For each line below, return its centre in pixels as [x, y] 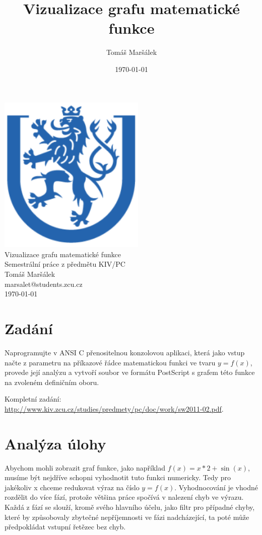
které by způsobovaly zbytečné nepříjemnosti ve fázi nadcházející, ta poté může [127, 517]
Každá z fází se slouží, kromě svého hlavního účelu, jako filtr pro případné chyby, [130, 507]
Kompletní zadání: [33, 399]
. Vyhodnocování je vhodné [216, 487]
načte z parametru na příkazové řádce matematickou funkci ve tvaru [110, 362]
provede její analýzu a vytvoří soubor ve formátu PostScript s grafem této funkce [130, 372]
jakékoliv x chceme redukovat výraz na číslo [72, 487]
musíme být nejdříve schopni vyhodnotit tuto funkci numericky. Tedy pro [118, 477]
